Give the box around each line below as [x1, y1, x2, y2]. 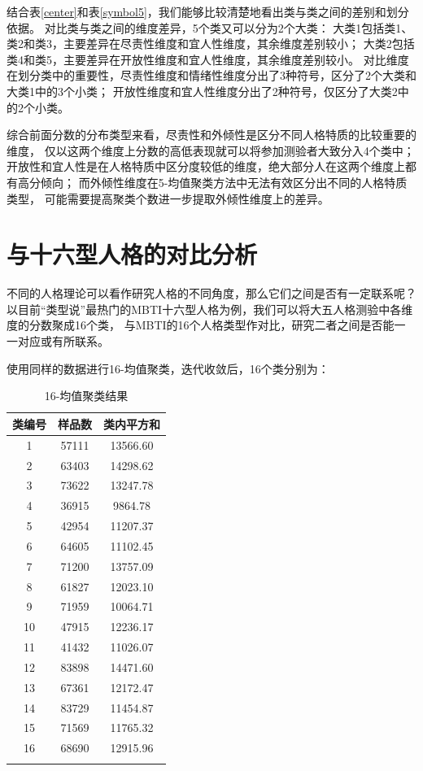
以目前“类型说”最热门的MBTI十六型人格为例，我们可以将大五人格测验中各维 [7, 300, 413, 317]
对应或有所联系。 [17, 333, 109, 350]
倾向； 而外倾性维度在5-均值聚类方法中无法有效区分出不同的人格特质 [40, 173, 408, 190]
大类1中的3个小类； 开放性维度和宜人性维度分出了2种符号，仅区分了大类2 [7, 82, 398, 99]
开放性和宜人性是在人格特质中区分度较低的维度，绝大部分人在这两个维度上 [7, 158, 405, 175]
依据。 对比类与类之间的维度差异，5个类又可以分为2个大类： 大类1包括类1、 [7, 19, 413, 36]
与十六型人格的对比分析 [7, 237, 258, 271]
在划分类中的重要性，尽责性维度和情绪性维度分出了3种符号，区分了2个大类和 [7, 67, 416, 84]
